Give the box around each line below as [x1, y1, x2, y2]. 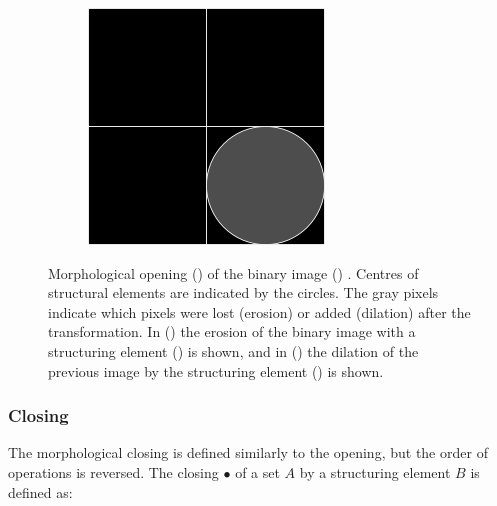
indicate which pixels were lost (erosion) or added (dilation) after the [48, 301, 471, 322]
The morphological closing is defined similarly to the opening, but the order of [8, 442, 488, 463]
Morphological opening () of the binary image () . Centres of [48, 262, 419, 283]
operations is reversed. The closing [8, 461, 219, 482]
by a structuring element [299, 461, 451, 482]
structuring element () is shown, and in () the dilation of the [48, 340, 419, 361]
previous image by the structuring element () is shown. [48, 360, 384, 381]
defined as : [8, 481, 73, 502]
